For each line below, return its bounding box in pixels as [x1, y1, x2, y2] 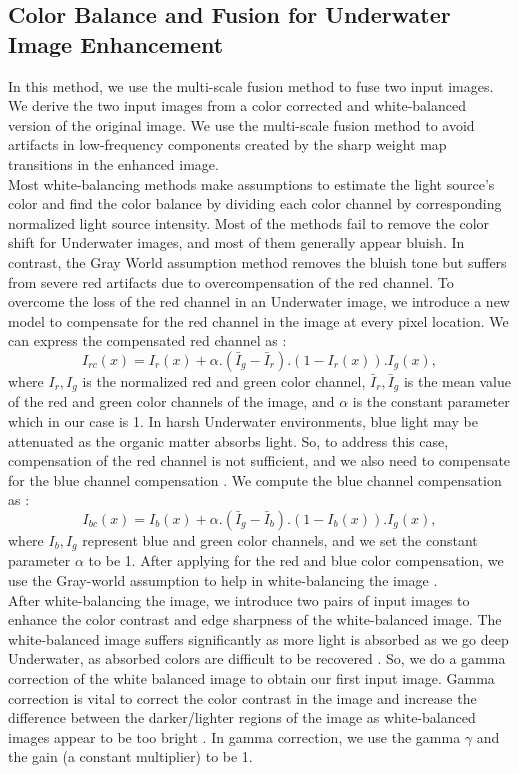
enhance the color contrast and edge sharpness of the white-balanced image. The [8, 609, 502, 630]
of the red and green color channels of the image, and [8, 391, 335, 412]
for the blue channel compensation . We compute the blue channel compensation [8, 469, 502, 490]
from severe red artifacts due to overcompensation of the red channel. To [8, 271, 454, 292]
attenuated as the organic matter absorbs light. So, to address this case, [8, 430, 449, 451]
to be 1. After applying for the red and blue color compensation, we [88, 550, 504, 571]
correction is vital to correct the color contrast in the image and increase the [8, 687, 477, 708]
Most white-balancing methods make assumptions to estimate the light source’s [8, 173, 495, 194]
